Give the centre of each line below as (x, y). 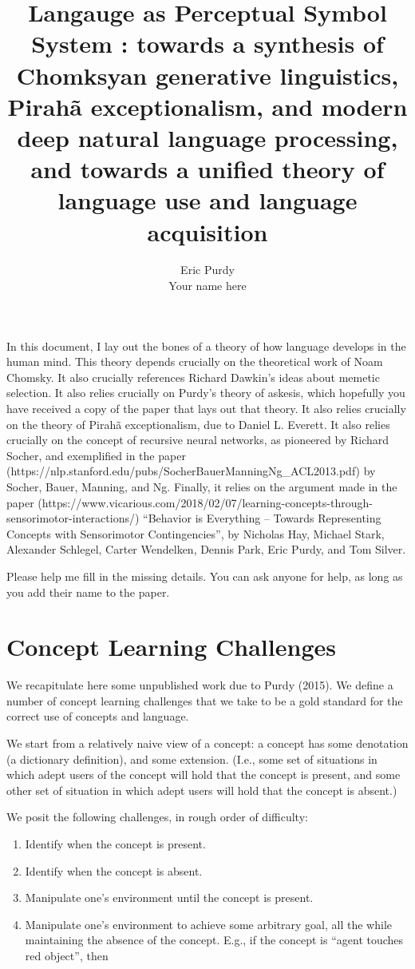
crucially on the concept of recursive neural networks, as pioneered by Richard (198, 440)
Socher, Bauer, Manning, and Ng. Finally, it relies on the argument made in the (202, 486)
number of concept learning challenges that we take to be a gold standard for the (205, 700)
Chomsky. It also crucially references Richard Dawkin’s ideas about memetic (193, 377)
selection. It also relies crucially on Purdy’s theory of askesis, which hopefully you (206, 393)
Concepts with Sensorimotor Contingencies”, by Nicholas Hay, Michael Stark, (196, 533)
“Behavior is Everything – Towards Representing (262, 518)
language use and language (207, 200)
